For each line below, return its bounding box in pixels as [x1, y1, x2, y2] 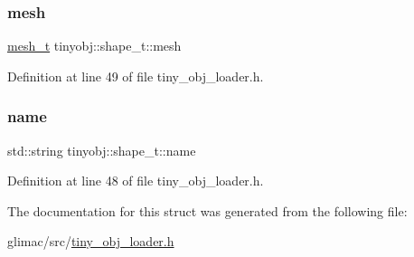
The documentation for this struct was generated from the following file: [7, 201, 408, 220]
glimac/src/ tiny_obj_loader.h [7, 232, 174, 251]
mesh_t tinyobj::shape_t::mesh [7, 36, 182, 55]
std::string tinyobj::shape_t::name [7, 140, 196, 159]
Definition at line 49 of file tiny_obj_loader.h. [7, 66, 264, 85]
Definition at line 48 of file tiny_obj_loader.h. [7, 171, 264, 190]
